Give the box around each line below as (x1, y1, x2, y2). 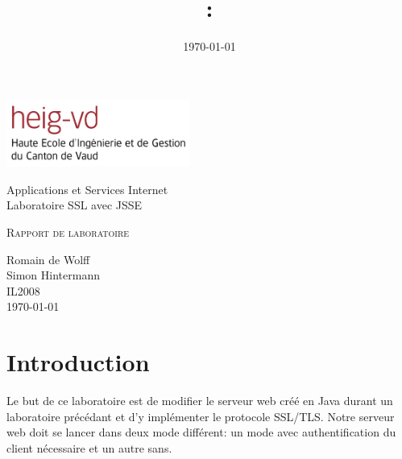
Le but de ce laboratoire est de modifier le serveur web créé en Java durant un (6, 392, 393, 409)
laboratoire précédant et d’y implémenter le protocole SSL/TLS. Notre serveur (6, 407, 395, 424)
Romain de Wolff (6, 250, 90, 267)
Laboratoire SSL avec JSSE (6, 196, 143, 213)
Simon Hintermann (6, 267, 100, 283)
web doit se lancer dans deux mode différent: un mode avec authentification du (6, 424, 396, 440)
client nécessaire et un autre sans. (6, 439, 172, 456)
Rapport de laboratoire (6, 224, 130, 241)
